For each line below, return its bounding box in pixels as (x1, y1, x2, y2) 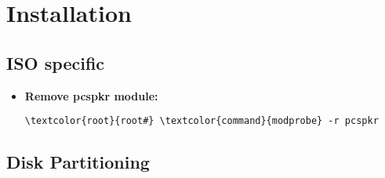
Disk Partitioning (6, 150, 150, 174)
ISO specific (6, 50, 105, 74)
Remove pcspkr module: (24, 87, 158, 104)
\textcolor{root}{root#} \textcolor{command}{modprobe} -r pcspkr (24, 115, 379, 127)
